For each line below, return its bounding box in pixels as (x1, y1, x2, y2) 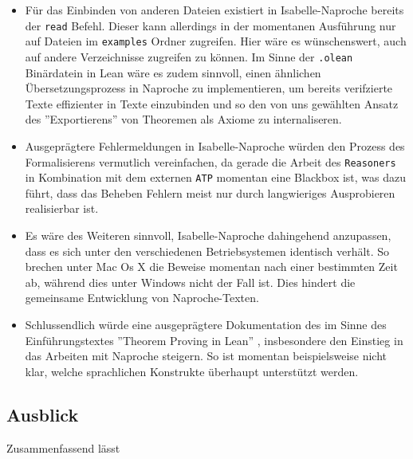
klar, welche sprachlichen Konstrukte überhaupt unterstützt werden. (25, 363, 359, 379)
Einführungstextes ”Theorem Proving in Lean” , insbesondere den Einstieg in (25, 331, 403, 348)
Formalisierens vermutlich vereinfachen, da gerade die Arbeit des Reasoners (25, 153, 396, 170)
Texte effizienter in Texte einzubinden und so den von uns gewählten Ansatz (25, 95, 399, 112)
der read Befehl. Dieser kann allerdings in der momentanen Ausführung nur (25, 17, 396, 33)
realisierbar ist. (25, 200, 99, 217)
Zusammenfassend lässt (6, 439, 120, 456)
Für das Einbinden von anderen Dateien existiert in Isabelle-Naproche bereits (25, 2, 404, 18)
